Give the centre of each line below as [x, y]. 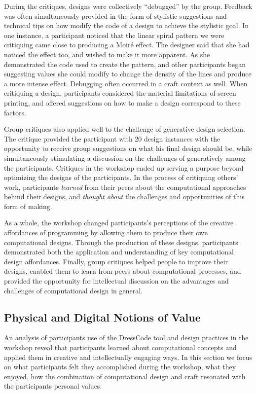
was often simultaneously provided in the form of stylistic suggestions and [115, 16]
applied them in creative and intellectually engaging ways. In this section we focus [128, 357]
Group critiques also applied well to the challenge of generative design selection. [125, 129]
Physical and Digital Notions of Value [102, 317]
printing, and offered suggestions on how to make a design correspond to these [122, 102]
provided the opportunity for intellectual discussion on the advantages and [116, 281]
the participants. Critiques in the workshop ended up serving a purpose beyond [124, 167]
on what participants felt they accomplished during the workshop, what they [120, 367]
